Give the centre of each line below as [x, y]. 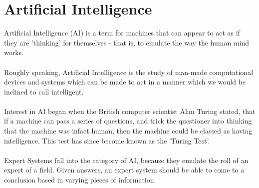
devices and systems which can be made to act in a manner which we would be [125, 82]
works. [14, 52]
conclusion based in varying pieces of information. [80, 180]
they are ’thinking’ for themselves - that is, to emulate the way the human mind [127, 42]
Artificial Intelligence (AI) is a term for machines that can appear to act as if [122, 33]
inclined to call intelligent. [44, 91]
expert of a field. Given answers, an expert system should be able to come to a [124, 170]
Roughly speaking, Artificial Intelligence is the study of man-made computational [129, 72]
